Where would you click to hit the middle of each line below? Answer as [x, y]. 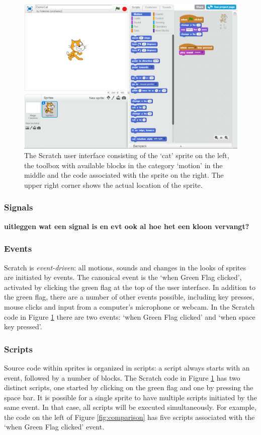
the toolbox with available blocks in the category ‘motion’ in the [123, 165]
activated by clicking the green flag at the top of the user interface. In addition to [130, 287]
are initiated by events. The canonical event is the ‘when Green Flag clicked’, [123, 277]
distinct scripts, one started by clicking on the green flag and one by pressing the [129, 387]
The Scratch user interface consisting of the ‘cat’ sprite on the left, [127, 155]
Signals [19, 207]
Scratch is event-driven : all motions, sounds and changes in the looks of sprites [125, 267]
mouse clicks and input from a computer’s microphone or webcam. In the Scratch [129, 306]
